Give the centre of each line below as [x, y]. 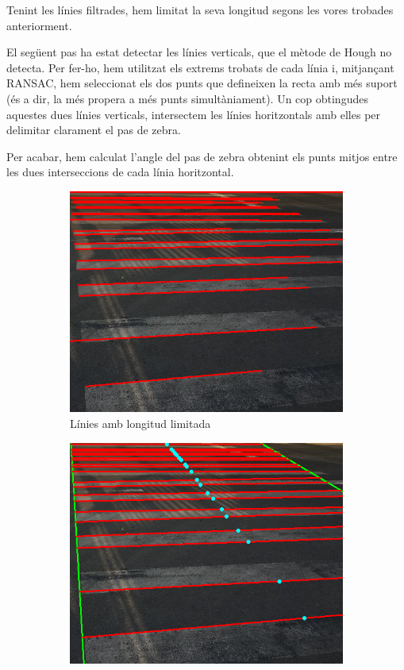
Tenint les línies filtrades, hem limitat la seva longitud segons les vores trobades [200, 10]
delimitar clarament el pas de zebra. [94, 130]
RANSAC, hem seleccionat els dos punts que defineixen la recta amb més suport [202, 83]
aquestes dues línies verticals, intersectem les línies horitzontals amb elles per [194, 114]
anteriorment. [39, 25]
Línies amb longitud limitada [140, 424]
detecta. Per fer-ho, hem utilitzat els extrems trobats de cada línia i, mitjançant [200, 67]
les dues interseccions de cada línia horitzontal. [120, 172]
